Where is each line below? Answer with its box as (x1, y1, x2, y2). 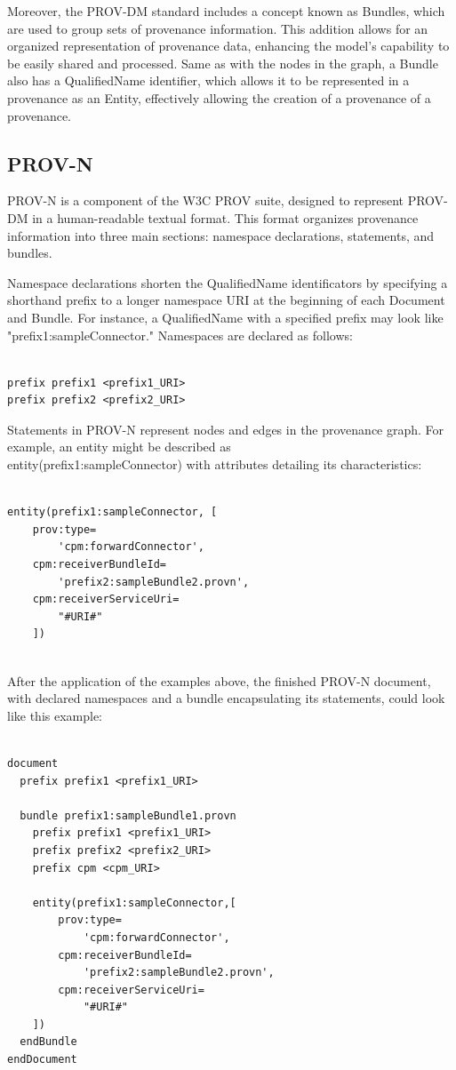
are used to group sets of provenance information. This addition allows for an (7, 19, 428, 37)
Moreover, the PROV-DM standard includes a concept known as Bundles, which (7, 2, 445, 20)
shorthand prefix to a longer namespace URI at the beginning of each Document (7, 291, 445, 309)
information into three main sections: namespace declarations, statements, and (7, 226, 435, 244)
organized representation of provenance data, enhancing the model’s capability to (7, 36, 450, 55)
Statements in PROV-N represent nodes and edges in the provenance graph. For (7, 419, 444, 438)
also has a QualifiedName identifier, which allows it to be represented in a (7, 71, 410, 90)
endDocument (7, 1053, 77, 1066)
